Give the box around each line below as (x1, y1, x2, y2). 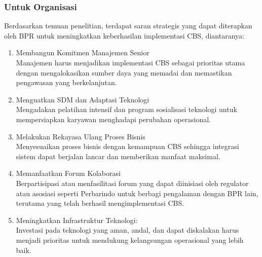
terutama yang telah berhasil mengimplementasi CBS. (16, 198, 184, 208)
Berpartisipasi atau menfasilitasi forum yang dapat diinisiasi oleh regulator (16, 177, 249, 188)
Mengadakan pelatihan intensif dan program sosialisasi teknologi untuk (16, 104, 237, 115)
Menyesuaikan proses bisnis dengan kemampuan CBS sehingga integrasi (16, 141, 239, 152)
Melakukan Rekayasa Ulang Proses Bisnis (16, 131, 145, 141)
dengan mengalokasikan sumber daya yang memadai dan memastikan (16, 67, 232, 78)
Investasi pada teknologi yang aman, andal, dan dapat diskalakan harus (16, 225, 239, 235)
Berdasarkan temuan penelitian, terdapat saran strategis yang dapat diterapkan (4, 20, 252, 31)
